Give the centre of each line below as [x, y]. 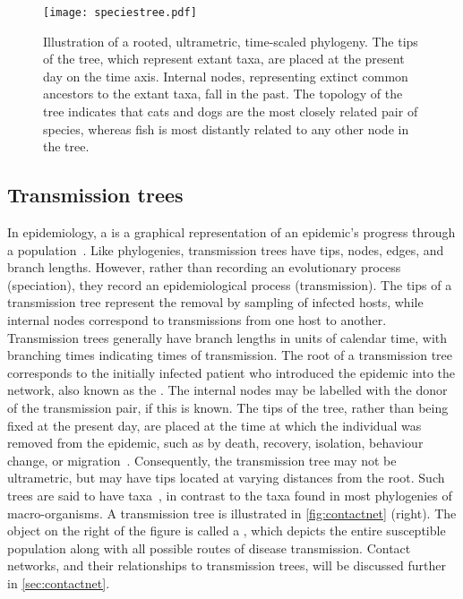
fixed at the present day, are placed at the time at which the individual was [214, 425]
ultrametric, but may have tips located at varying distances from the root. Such [226, 478]
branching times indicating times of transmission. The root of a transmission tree [230, 355]
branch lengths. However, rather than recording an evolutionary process [204, 267]
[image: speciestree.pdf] [120, 13]
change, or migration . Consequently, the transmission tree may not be [202, 460]
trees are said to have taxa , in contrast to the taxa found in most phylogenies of [230, 495]
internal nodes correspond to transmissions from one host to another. [197, 319]
